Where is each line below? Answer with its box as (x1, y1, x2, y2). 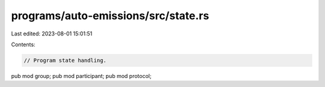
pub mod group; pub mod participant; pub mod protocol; (11, 72, 152, 79)
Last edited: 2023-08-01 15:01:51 (11, 30, 93, 37)
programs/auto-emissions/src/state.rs (11, 9, 209, 22)
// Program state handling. (23, 57, 107, 64)
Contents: (11, 41, 36, 48)
